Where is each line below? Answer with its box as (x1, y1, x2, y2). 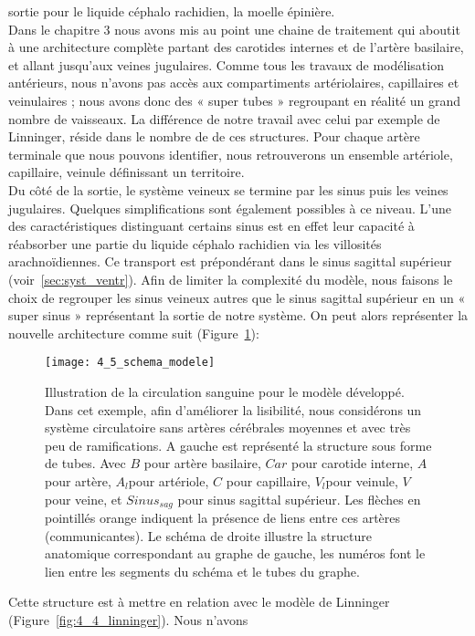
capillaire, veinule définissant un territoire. (8, 162, 245, 182)
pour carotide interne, (290, 454, 414, 473)
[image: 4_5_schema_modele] (45, 356, 216, 370)
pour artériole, (128, 471, 209, 490)
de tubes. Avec (45, 454, 126, 473)
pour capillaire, (226, 471, 311, 490)
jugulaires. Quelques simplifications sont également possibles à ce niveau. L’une (8, 198, 451, 217)
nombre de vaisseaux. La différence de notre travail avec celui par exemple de (8, 109, 440, 128)
